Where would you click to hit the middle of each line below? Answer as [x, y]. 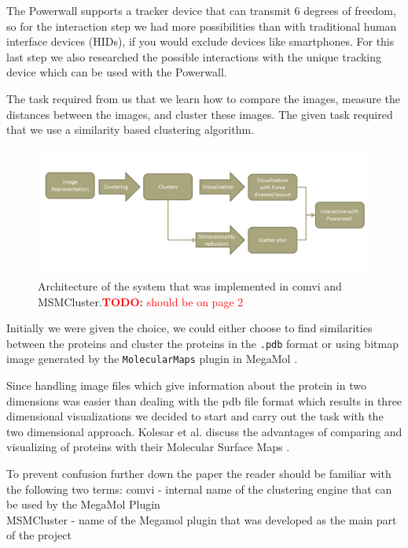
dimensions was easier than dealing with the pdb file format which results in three [204, 400]
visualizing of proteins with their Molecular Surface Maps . [148, 447]
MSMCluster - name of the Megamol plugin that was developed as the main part [202, 519]
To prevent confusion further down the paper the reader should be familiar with [199, 474]
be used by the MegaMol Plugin [83, 504]
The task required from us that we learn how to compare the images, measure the [203, 98]
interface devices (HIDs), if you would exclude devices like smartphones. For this [200, 41]
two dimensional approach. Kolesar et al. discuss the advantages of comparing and [204, 431]
